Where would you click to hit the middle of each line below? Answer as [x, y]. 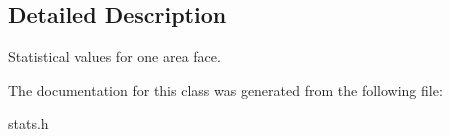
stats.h [28, 123]
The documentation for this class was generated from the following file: [225, 89]
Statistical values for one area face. [114, 56]
